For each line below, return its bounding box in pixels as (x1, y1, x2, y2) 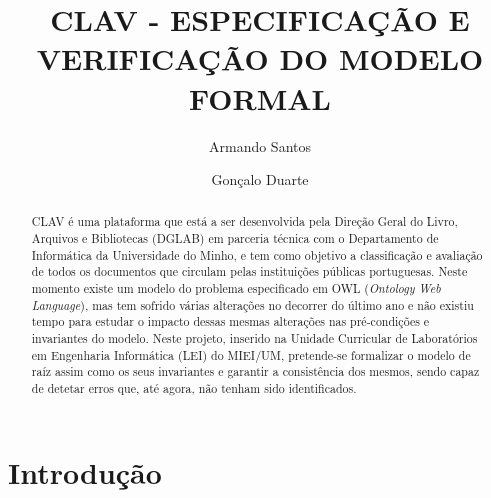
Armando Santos (208, 135, 312, 156)
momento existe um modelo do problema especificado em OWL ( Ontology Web (31, 280, 441, 297)
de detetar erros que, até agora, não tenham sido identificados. (31, 380, 357, 397)
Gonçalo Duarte (211, 169, 309, 190)
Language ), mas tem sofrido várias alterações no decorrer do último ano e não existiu (31, 296, 474, 313)
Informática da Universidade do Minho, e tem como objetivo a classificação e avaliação (31, 246, 483, 263)
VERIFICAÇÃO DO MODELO (36, 38, 484, 79)
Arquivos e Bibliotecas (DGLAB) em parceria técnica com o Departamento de (31, 230, 439, 247)
